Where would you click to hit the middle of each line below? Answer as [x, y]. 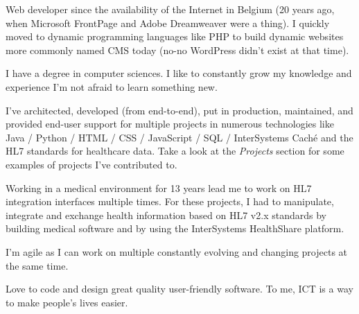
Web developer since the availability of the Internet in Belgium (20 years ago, [170, 9]
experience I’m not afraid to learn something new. [112, 86]
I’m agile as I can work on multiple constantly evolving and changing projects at [177, 251]
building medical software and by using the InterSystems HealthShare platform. [175, 228]
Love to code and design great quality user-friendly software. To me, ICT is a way [179, 289]
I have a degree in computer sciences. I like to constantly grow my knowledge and [179, 73]
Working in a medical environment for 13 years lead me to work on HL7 [159, 187]
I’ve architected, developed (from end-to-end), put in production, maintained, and [179, 110]
